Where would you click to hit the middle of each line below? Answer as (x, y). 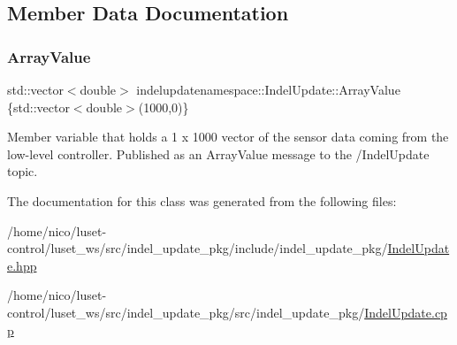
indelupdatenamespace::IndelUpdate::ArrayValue (268, 89)
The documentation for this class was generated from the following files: (202, 200)
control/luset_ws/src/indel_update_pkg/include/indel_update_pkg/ (198, 248)
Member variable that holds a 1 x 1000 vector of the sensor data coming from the (228, 137)
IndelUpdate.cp (406, 312)
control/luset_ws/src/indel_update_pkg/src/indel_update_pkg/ (186, 312)
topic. (23, 171)
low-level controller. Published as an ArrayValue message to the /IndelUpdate (218, 153)
